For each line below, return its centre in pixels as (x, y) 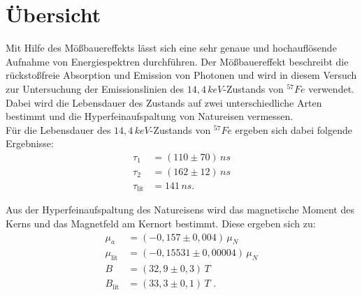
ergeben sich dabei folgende (294, 129)
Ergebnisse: (30, 143)
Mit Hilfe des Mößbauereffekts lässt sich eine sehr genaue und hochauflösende (171, 48)
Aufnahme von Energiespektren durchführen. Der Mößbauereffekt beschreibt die (177, 61)
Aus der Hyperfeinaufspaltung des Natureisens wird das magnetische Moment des (180, 210)
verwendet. (331, 88)
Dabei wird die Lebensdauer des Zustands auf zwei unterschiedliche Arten (164, 102)
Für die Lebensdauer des (58, 129)
